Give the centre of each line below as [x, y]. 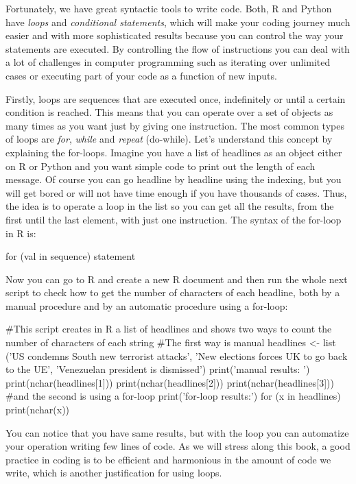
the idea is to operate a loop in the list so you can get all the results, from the [170, 206]
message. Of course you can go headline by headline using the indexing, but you [174, 179]
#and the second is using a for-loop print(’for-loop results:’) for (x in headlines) [173, 396]
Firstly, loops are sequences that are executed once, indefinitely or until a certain [176, 98]
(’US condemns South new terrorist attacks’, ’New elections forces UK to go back [177, 355]
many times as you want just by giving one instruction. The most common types [175, 125]
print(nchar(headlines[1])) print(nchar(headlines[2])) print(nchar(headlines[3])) [170, 382]
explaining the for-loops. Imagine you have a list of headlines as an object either [174, 152]
